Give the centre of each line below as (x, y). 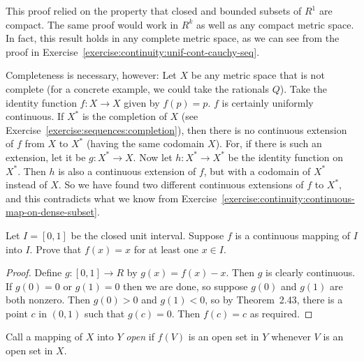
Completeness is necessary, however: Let (91, 75)
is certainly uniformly (268, 102)
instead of (27, 184)
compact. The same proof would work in (92, 24)
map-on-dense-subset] (51, 212)
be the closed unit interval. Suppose (147, 235)
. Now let (153, 157)
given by (142, 102)
